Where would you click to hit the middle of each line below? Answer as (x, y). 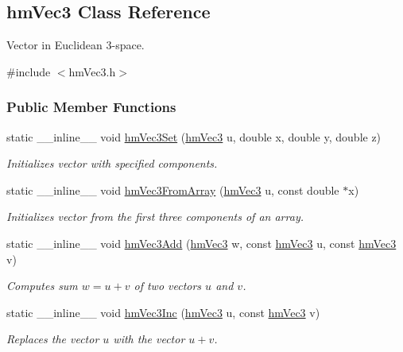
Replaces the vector (53, 339)
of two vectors (168, 286)
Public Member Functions (91, 107)
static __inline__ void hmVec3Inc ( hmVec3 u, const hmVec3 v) (163, 312)
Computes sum (42, 286)
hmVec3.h (92, 71)
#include (29, 71)
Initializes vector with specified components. (112, 163)
